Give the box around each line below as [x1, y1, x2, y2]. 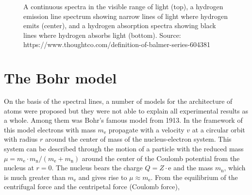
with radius [4, 134, 38, 144]
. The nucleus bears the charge [51, 162, 143, 173]
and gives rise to [78, 172, 127, 182]
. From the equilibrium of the [151, 172, 238, 182]
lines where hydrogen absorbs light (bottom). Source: [23, 30, 181, 40]
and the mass [173, 162, 213, 173]
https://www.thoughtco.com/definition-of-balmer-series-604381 [23, 39, 210, 49]
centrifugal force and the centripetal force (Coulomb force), [4, 181, 180, 192]
